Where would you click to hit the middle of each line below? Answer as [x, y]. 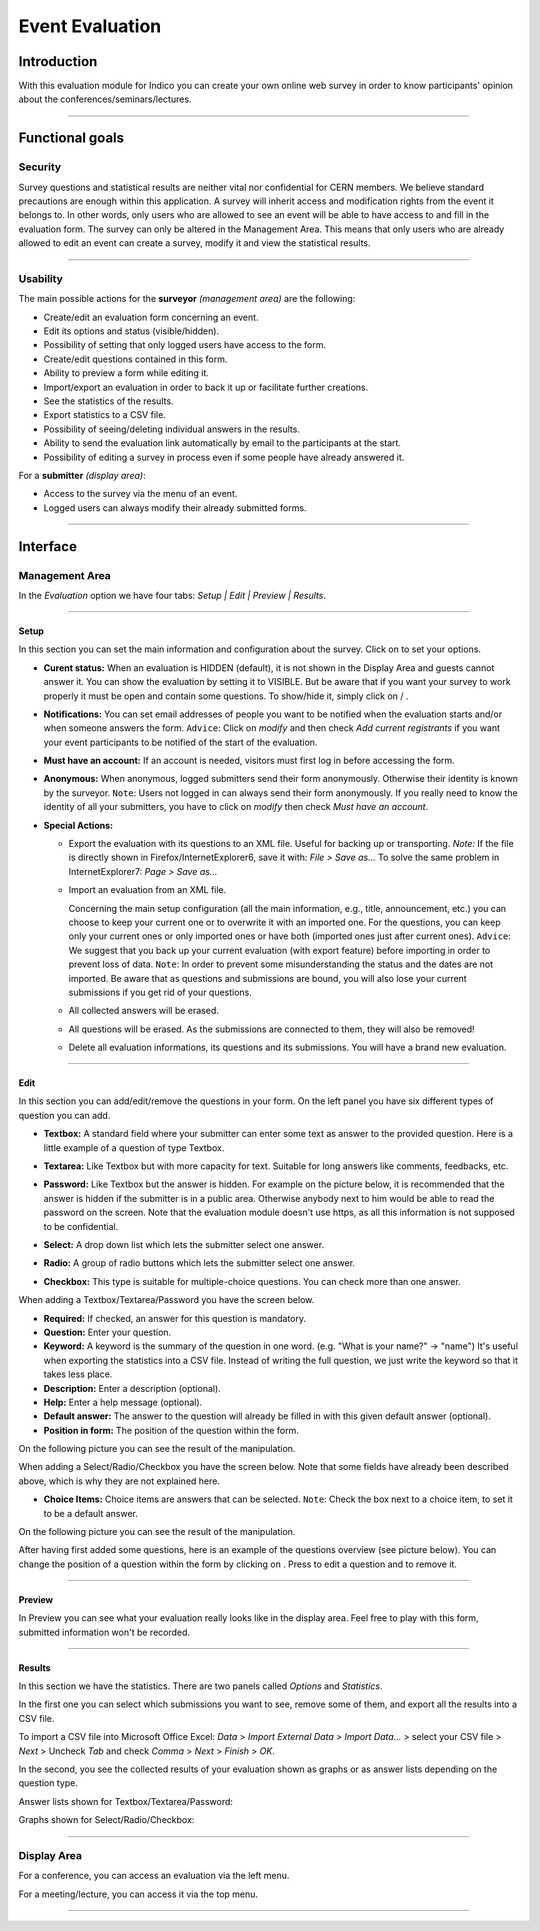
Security [40, 167]
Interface [47, 546]
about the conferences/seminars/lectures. [105, 99]
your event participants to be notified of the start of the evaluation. [180, 742]
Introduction [58, 61]
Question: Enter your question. [107, 1332]
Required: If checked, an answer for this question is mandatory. [175, 1318]
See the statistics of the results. [108, 401]
